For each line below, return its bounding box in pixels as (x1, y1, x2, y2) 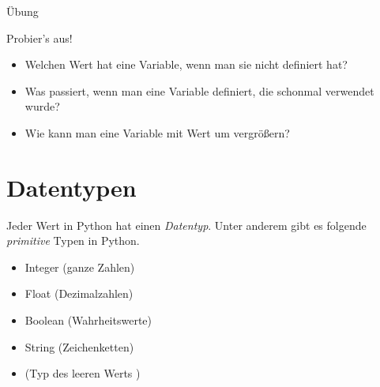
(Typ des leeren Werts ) (24, 365, 141, 381)
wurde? (24, 98, 60, 115)
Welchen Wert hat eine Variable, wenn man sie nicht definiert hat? (24, 56, 348, 73)
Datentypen (6, 171, 137, 203)
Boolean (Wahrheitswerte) (24, 312, 152, 329)
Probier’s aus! (6, 29, 73, 46)
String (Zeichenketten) (24, 338, 134, 355)
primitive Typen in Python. (6, 232, 140, 249)
